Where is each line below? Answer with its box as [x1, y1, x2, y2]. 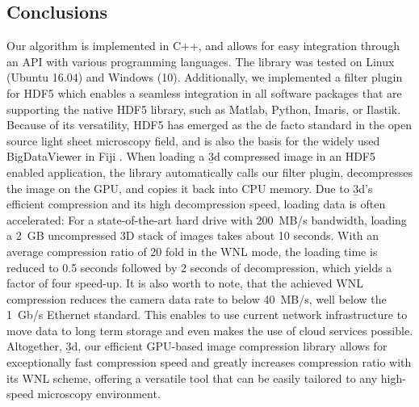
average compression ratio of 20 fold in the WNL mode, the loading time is [6, 242, 378, 259]
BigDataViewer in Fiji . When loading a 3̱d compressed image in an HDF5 [6, 148, 375, 165]
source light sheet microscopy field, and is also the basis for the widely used [6, 132, 380, 149]
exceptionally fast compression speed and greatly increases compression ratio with [6, 354, 412, 371]
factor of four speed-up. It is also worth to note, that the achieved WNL [6, 275, 363, 292]
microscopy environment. [37, 385, 161, 402]
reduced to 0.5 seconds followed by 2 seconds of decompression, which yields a [6, 258, 392, 275]
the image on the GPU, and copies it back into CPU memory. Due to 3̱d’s [6, 179, 373, 196]
